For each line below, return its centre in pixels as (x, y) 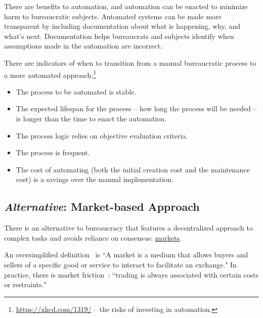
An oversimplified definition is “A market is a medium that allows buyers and (126, 255)
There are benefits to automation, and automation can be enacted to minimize (126, 6)
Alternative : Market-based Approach (102, 207)
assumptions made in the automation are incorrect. (83, 46)
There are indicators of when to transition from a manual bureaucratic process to (130, 62)
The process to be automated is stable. (76, 91)
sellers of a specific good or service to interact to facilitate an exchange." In (120, 264)
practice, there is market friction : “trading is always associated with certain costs (131, 274)
